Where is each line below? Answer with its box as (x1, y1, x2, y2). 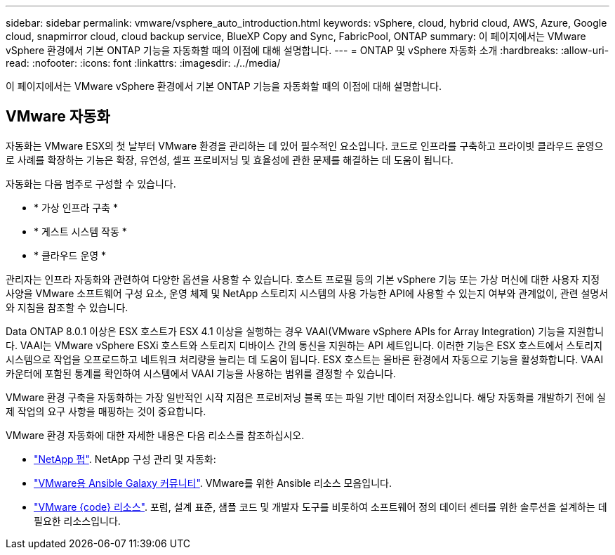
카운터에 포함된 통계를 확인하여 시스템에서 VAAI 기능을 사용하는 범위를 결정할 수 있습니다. (6, 367, 396, 379)
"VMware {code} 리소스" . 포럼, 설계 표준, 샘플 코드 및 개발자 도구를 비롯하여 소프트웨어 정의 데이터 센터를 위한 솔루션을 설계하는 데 (34, 500, 607, 513)
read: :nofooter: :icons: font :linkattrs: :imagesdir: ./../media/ (6, 57, 281, 69)
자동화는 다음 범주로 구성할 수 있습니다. (6, 177, 176, 190)
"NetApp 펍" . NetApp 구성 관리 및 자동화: (34, 452, 216, 465)
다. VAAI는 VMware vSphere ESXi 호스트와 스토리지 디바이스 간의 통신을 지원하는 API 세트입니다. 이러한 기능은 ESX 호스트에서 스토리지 (6, 339, 603, 351)
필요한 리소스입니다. (34, 514, 121, 527)
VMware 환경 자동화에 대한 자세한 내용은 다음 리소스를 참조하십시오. (6, 429, 305, 441)
